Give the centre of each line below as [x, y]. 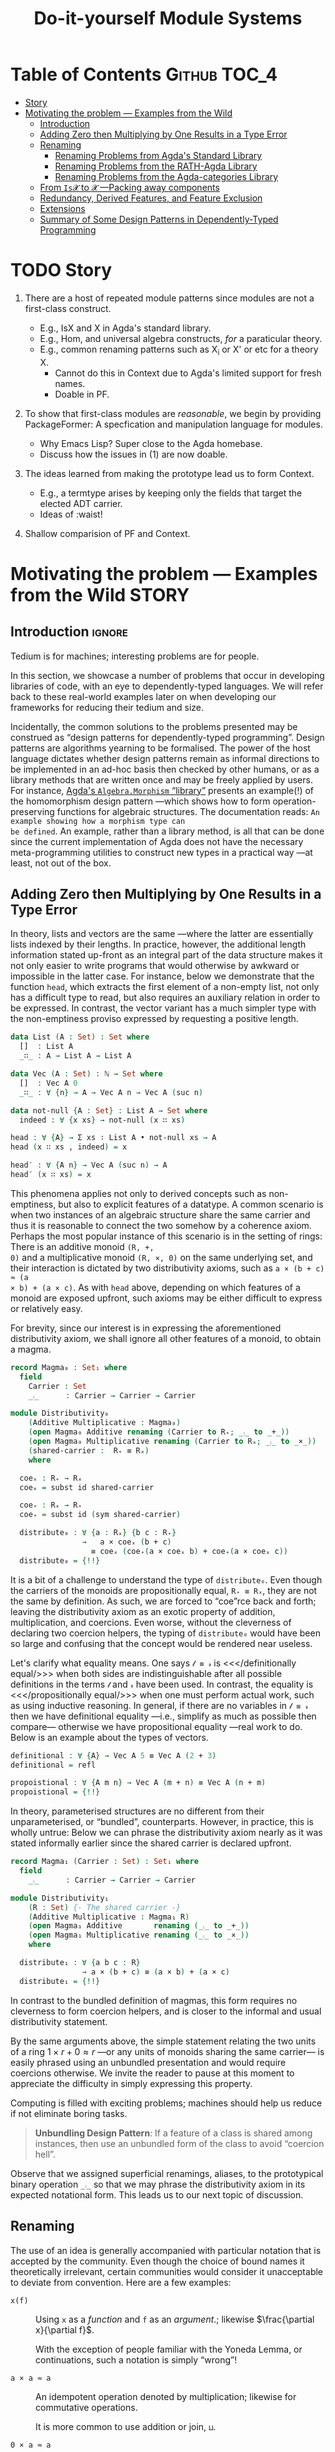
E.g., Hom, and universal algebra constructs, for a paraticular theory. [181, 338]
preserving [32, 811]
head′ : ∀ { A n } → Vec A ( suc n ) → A [89, 1165]
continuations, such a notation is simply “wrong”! [136, 2359]
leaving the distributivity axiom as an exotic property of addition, [143, 1611]
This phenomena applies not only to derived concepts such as [138, 1193]
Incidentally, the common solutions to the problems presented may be [154, 726]
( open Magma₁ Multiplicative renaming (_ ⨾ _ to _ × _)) [139, 1935]
